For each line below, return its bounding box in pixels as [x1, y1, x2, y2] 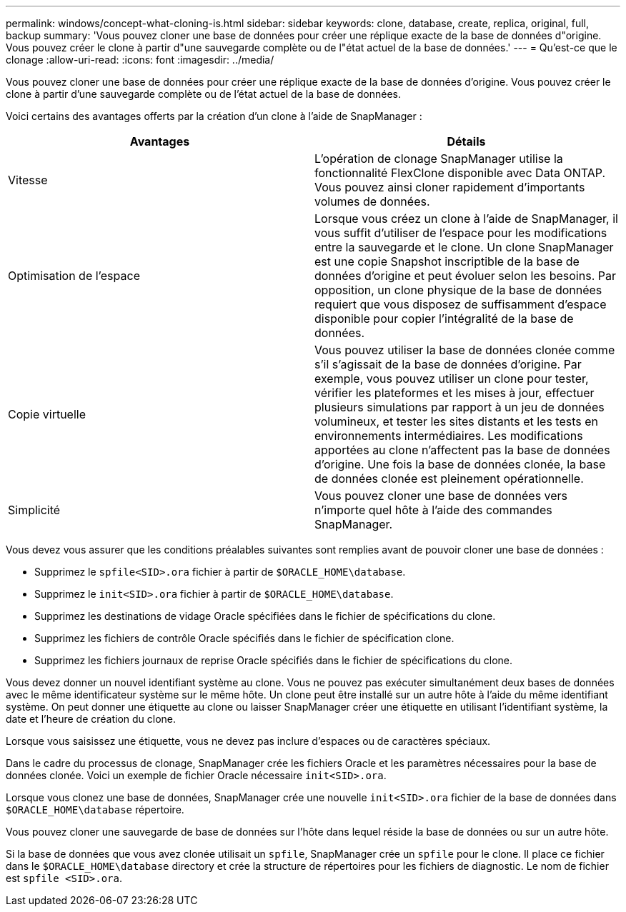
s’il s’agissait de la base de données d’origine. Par [314, 357, 582, 371]
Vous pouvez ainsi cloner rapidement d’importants [314, 180, 585, 194]
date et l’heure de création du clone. [6, 713, 177, 725]
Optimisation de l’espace [8, 269, 140, 283]
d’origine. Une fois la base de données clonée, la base [314, 457, 606, 471]
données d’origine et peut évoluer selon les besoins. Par [314, 269, 616, 283]
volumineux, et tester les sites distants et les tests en [314, 414, 599, 429]
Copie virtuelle [8, 407, 86, 421]
